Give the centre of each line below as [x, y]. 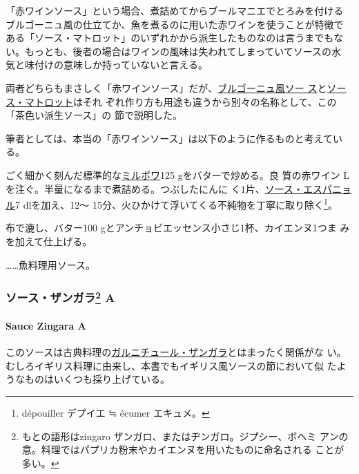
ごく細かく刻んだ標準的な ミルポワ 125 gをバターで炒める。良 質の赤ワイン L [177, 174]
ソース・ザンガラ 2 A [60, 297]
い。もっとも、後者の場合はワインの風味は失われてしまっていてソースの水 [174, 51]
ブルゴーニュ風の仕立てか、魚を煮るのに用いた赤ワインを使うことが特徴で [175, 24]
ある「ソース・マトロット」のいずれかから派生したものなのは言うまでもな [175, 38]
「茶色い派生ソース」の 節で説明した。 [94, 115]
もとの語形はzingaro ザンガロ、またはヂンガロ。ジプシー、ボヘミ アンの [185, 436]
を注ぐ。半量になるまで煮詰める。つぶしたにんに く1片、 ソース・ [154, 188]
